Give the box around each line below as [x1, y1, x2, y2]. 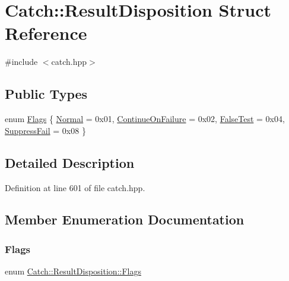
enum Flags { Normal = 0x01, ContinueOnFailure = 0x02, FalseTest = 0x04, [5, 113, 285, 125]
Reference [5, 21, 87, 45]
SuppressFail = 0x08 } [5, 124, 86, 136]
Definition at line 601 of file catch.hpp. [5, 181, 145, 193]
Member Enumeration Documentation [5, 210, 244, 229]
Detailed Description [5, 153, 135, 171]
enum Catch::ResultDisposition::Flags [5, 265, 141, 277]
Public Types [5, 85, 88, 103]
